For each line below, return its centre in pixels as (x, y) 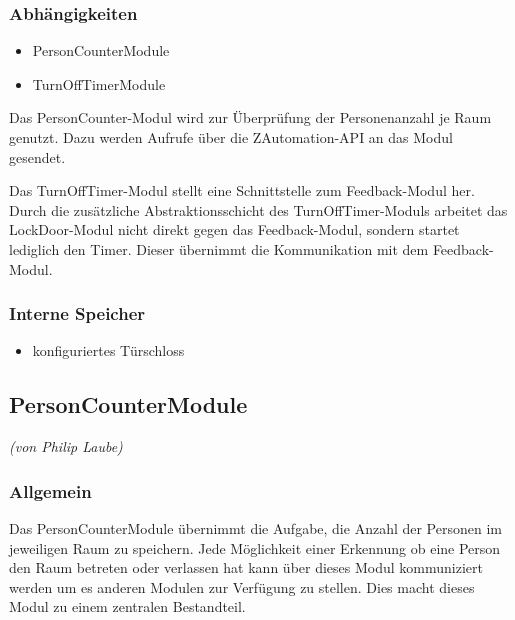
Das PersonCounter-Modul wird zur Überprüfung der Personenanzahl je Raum (250, 117)
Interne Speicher (77, 313)
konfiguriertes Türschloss (108, 350)
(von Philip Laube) (66, 446)
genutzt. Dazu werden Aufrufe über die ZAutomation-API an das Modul (231, 137)
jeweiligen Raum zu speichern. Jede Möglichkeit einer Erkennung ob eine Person (255, 547)
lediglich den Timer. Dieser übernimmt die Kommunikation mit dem (219, 248)
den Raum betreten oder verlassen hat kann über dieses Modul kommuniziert (246, 567)
